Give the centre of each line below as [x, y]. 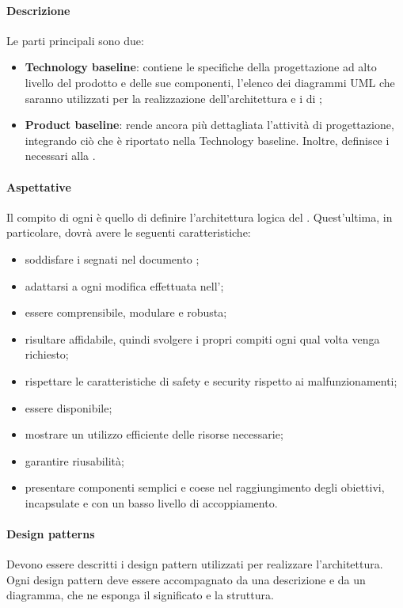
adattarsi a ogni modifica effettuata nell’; [124, 285]
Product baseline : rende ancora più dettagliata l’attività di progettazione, [209, 125]
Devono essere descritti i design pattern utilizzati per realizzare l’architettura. [195, 564]
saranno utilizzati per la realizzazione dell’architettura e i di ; [173, 98]
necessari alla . [60, 156]
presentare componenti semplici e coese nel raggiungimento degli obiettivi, [205, 487]
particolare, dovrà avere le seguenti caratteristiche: [129, 232]
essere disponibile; [68, 407]
